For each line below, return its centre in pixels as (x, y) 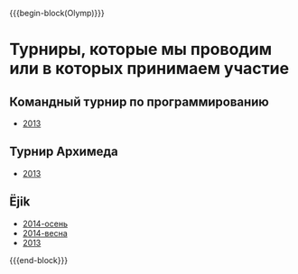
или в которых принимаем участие (149, 69)
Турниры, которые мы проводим (141, 50)
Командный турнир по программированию (139, 101)
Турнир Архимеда (64, 152)
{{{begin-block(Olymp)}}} (57, 13)
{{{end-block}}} (39, 260)
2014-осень (45, 224)
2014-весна (45, 233)
